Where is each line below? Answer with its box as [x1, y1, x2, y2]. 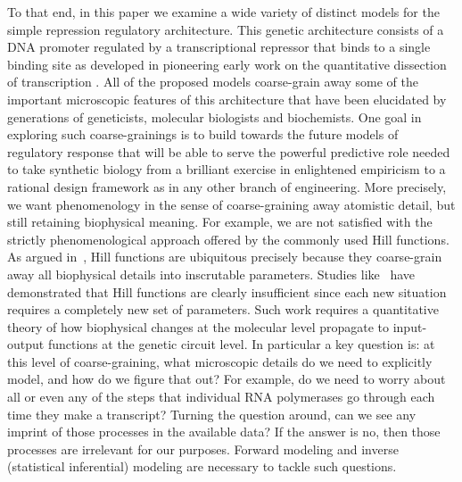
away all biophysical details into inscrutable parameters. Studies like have [7, 264, 416, 283]
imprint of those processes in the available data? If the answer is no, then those [7, 422, 441, 441]
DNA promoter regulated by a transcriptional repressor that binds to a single [7, 37, 431, 56]
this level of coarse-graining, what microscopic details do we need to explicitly [7, 352, 433, 370]
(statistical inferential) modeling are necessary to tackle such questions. [7, 457, 397, 476]
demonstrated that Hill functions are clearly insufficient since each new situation [7, 282, 447, 301]
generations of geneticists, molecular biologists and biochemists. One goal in [7, 107, 422, 126]
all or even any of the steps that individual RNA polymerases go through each [7, 387, 435, 406]
